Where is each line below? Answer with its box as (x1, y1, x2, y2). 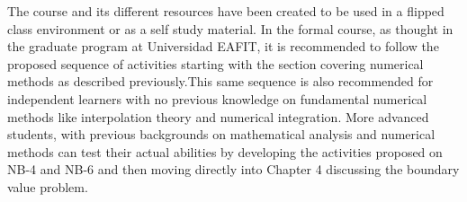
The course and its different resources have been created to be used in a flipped (7, 2, 445, 20)
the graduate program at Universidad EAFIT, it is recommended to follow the (7, 37, 439, 56)
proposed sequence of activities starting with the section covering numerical (7, 54, 424, 73)
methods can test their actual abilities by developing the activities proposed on (7, 142, 443, 161)
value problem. (7, 177, 88, 196)
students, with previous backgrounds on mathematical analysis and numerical (7, 125, 436, 144)
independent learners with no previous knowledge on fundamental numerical (7, 89, 427, 108)
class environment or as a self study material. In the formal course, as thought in (7, 19, 454, 38)
